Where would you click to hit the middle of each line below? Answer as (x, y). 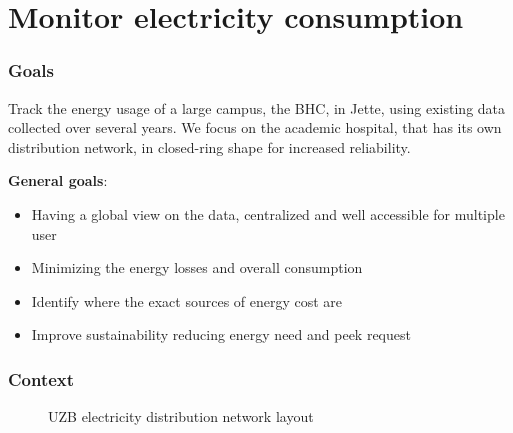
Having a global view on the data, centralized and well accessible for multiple (268, 213)
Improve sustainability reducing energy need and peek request (221, 334)
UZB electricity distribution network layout (181, 416)
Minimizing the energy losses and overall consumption (197, 267)
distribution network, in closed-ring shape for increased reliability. (209, 146)
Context (41, 378)
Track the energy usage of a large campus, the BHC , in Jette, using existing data (257, 107)
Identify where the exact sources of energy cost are (187, 300)
